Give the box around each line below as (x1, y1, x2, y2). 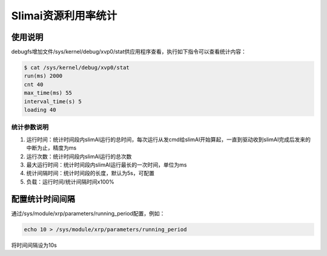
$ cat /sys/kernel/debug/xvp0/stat (24, 64, 130, 71)
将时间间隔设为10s (11, 242, 57, 249)
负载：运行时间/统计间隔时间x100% (26, 178, 114, 185)
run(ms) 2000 (24, 72, 63, 80)
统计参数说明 (11, 123, 49, 132)
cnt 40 (24, 81, 44, 88)
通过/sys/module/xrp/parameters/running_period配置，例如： (11, 210, 165, 217)
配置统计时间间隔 (11, 194, 75, 204)
